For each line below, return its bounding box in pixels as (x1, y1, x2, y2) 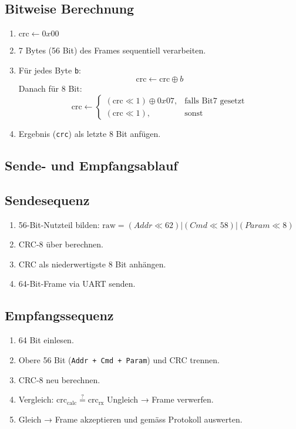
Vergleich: (18, 393, 54, 405)
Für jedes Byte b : (18, 63, 81, 76)
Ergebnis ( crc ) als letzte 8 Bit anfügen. (18, 128, 161, 140)
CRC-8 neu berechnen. (18, 373, 100, 386)
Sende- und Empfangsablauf (5, 156, 178, 175)
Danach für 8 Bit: (18, 82, 82, 95)
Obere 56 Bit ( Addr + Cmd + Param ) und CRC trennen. (18, 353, 220, 366)
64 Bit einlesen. (18, 334, 74, 346)
